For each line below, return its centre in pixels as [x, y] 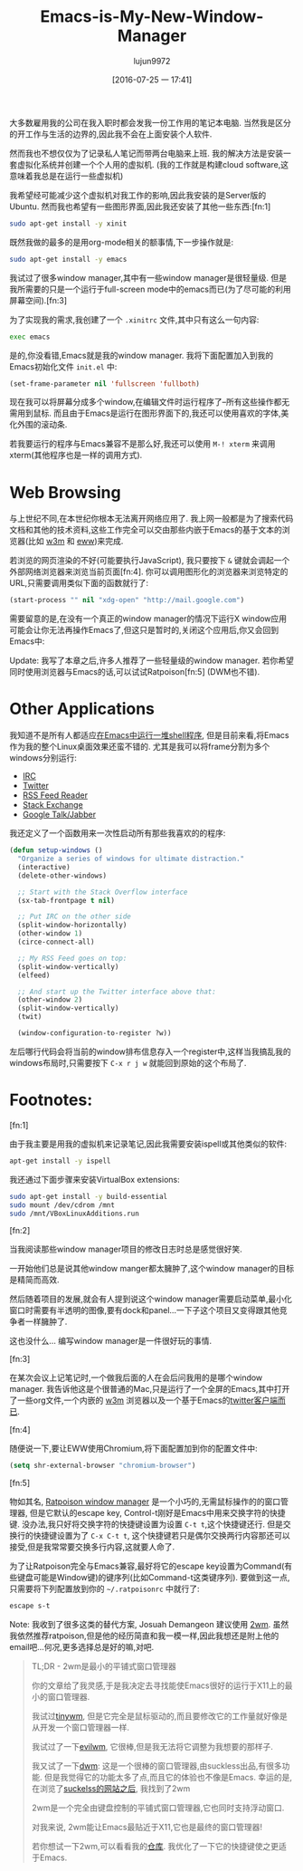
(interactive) [44, 867]
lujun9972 [152, 61]
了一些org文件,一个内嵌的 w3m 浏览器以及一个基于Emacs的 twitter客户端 [144, 1400]
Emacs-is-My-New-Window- [152, 17]
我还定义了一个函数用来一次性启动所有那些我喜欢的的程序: [118, 833]
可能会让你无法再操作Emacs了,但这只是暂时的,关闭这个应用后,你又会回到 [144, 630]
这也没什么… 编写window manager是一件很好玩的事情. [111, 1341]
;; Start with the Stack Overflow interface [103, 892]
